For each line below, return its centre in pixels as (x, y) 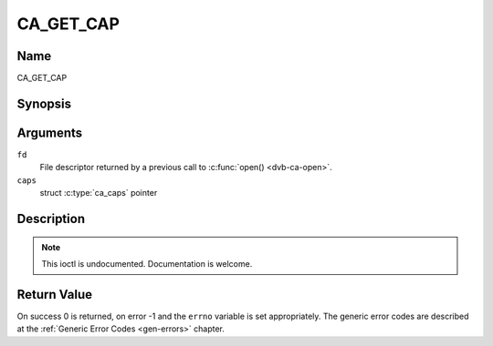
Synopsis (44, 103)
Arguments (50, 132)
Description (51, 219)
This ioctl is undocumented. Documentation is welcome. (147, 263)
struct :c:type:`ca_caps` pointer (99, 193)
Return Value (55, 295)
